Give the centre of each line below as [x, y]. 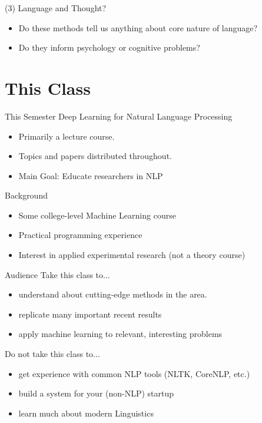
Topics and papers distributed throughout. [95, 156]
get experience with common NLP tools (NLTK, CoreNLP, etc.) [134, 373]
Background [26, 195]
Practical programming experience [80, 235]
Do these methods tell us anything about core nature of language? [138, 27]
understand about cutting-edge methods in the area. [113, 294]
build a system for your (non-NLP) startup [96, 393]
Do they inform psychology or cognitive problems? [109, 47]
